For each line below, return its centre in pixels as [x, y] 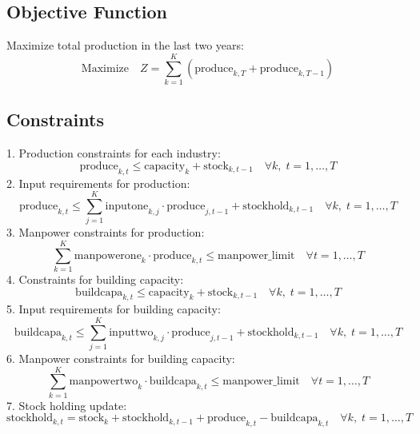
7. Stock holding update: [67, 405]
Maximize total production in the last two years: [125, 45]
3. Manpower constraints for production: [106, 232]
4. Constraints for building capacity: [95, 279]
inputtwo [131, 332]
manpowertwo [104, 382]
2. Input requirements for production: [98, 183]
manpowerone [108, 255]
